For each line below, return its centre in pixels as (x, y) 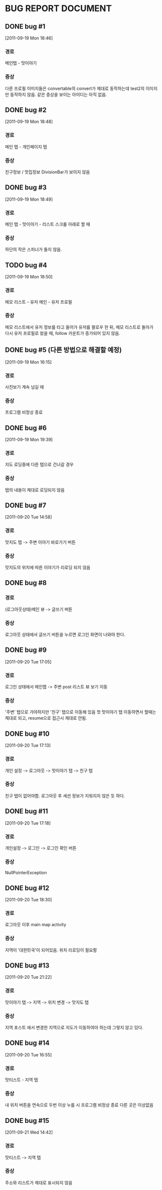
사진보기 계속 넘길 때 (24, 387)
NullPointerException (26, 873)
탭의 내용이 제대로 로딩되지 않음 (35, 490)
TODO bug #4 (26, 265)
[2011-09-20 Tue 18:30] (29, 900)
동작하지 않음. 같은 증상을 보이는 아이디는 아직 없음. (58, 94)
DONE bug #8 (26, 583)
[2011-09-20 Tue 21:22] (28, 977)
